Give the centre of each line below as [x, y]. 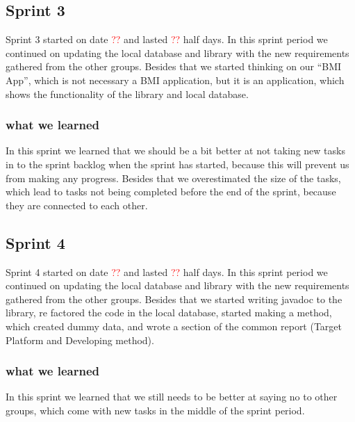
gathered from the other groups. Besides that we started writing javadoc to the [174, 299]
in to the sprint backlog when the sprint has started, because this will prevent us [177, 164]
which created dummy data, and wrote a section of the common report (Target [174, 326]
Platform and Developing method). [80, 340]
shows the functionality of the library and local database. [127, 94]
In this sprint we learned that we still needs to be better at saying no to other [172, 397]
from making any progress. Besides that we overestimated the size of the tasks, [173, 178]
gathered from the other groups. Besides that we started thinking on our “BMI [174, 66]
